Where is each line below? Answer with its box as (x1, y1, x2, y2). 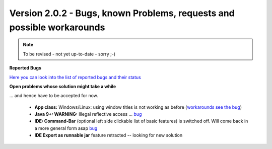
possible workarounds (9, 22, 105, 33)
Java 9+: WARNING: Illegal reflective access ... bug (34, 111, 142, 117)
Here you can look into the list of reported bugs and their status (9, 74, 141, 80)
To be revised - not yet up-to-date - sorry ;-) (23, 51, 116, 57)
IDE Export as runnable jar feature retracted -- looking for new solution (34, 132, 183, 138)
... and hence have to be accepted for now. (9, 93, 98, 99)
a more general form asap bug (34, 125, 98, 131)
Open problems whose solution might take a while (9, 83, 116, 89)
